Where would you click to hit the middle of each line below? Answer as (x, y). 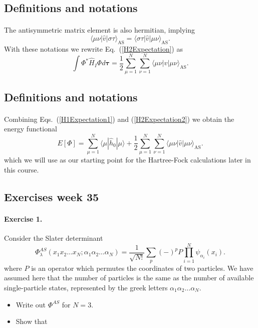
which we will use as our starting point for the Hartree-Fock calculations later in (127, 160)
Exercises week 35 (52, 196)
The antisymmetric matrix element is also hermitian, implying (100, 30)
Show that (32, 321)
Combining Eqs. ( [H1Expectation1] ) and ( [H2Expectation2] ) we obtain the (119, 119)
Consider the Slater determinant (54, 237)
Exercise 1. (23, 218)
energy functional (31, 129)
